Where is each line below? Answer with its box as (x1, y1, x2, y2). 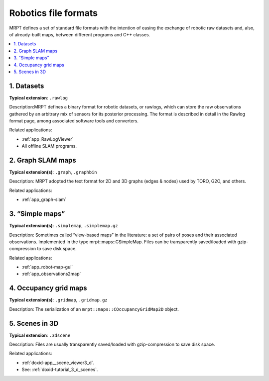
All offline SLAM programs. (21, 143, 77, 149)
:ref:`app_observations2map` (21, 271, 81, 277)
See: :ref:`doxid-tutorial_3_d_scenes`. (21, 367, 98, 373)
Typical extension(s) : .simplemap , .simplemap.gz (9, 223, 118, 229)
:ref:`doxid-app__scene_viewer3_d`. (21, 360, 95, 366)
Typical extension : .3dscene (9, 332, 71, 338)
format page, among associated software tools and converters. (9, 117, 139, 124)
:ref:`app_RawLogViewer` (21, 136, 74, 142)
